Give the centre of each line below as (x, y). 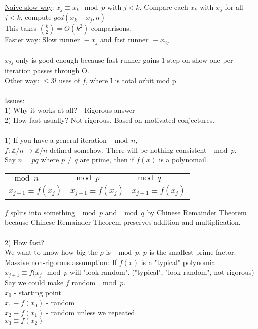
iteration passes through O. (47, 70)
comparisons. (111, 28)
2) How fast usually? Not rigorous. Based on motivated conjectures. (110, 120)
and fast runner (124, 39)
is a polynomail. (183, 160)
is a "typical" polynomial (179, 262)
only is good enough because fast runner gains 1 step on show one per (124, 60)
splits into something (43, 212)
